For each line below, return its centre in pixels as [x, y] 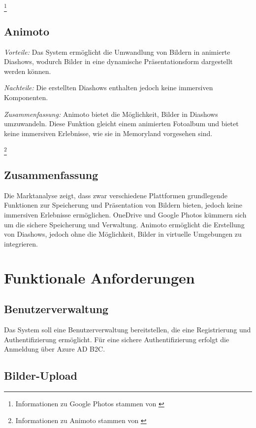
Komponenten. [26, 97]
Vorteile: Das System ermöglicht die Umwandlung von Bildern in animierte [117, 52]
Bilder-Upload [41, 375]
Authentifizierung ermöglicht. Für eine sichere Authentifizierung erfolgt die [117, 339]
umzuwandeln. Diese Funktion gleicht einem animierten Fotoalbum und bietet [121, 124]
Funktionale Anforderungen [99, 277]
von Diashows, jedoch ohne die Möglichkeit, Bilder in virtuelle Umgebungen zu [123, 234]
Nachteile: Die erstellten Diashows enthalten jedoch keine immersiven [109, 88]
